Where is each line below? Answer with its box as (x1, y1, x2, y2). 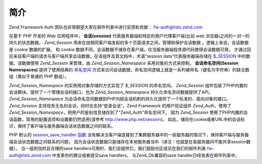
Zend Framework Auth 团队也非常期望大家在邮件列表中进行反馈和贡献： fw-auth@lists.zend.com (9, 24, 203, 30)
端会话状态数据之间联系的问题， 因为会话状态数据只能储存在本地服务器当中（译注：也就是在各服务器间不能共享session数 (9, 138, 251, 145)
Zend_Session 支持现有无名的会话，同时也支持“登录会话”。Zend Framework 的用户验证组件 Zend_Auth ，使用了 (9, 103, 231, 108)
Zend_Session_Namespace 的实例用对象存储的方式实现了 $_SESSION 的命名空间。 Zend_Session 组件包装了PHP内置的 (9, 82, 248, 88)
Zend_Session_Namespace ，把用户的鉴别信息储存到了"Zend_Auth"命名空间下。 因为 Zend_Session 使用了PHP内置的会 (9, 109, 248, 116)
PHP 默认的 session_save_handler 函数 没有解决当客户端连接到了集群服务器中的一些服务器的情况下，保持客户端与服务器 (9, 132, 249, 138)
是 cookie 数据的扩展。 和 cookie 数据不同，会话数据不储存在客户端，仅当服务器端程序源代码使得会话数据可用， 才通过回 (9, 46, 251, 52)
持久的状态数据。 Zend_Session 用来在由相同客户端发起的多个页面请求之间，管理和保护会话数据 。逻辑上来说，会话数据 (9, 40, 249, 45)
